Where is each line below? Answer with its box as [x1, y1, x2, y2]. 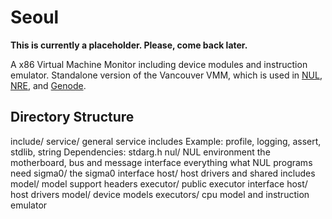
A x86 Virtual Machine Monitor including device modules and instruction [10, 58, 308, 70]
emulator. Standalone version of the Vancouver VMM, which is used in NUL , [10, 69, 323, 81]
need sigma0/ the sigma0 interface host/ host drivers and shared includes [10, 167, 316, 179]
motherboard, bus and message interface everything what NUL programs [10, 156, 313, 168]
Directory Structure [10, 109, 135, 126]
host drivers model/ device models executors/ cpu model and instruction [10, 188, 310, 200]
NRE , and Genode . [10, 79, 87, 91]
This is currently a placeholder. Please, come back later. [10, 39, 248, 51]
